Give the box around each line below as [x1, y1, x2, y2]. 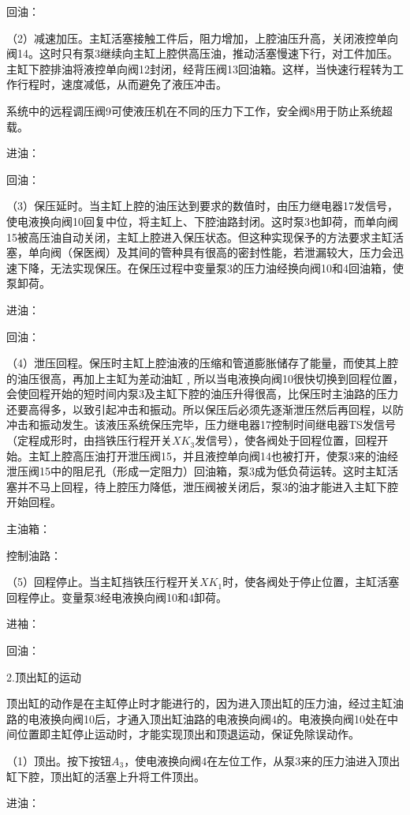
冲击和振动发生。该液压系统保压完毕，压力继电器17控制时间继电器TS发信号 [6, 416, 396, 433]
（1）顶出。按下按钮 [6, 752, 111, 768]
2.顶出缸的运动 [6, 668, 81, 685]
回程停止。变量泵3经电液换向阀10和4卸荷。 [6, 588, 227, 605]
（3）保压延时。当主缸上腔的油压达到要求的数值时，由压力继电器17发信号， [6, 197, 398, 214]
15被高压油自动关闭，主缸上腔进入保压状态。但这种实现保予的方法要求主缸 [6, 228, 393, 245]
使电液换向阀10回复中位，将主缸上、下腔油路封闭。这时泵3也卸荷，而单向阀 [6, 212, 398, 229]
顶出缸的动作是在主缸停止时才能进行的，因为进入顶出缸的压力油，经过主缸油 [6, 695, 404, 712]
